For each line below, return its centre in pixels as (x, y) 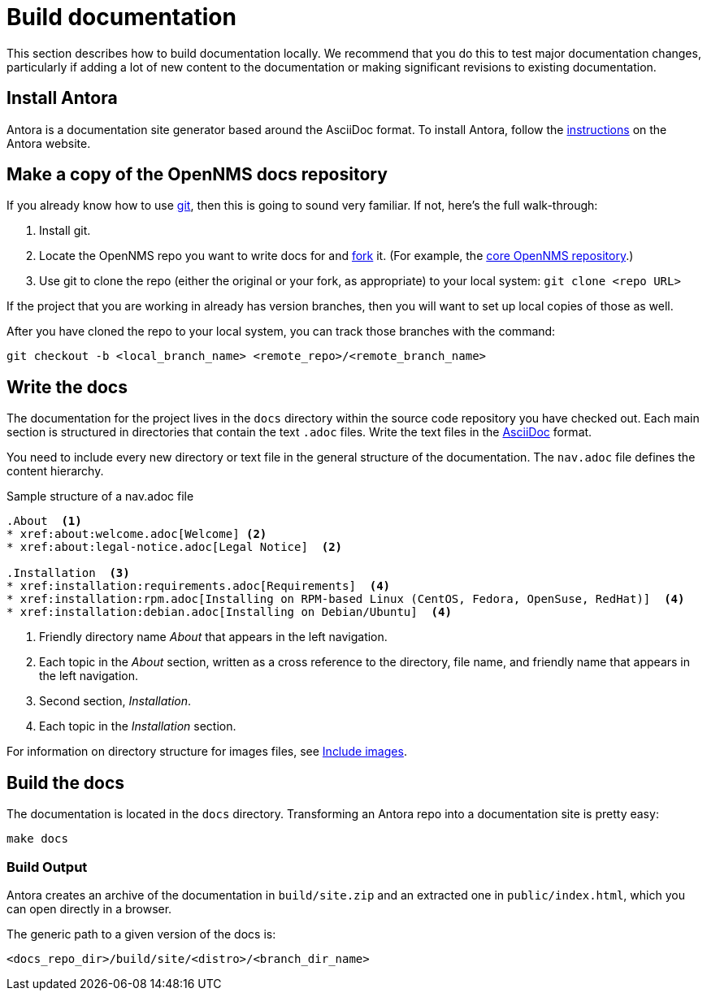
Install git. (65, 231)
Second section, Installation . (115, 701)
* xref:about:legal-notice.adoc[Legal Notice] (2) (175, 547)
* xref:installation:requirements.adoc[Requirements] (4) (199, 586)
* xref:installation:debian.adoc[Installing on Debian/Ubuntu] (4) (229, 612)
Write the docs (67, 387)
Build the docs (66, 782)
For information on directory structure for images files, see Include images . (207, 752)
